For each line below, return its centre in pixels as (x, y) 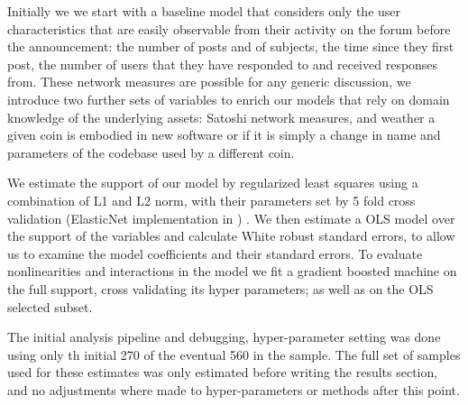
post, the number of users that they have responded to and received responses (223, 64)
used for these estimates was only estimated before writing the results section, (223, 372)
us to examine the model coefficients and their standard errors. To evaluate (215, 253)
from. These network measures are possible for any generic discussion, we (209, 82)
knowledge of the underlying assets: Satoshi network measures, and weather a (221, 117)
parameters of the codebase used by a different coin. (151, 152)
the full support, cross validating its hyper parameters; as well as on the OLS (220, 288)
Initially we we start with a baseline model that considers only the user (204, 11)
